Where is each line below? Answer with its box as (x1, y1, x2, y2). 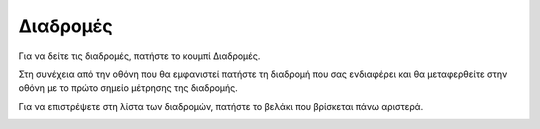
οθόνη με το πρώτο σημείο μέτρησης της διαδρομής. (18, 82, 239, 94)
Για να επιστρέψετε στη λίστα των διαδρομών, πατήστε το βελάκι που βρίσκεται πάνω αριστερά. (18, 100, 424, 112)
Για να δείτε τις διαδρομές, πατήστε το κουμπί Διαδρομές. (18, 50, 261, 62)
